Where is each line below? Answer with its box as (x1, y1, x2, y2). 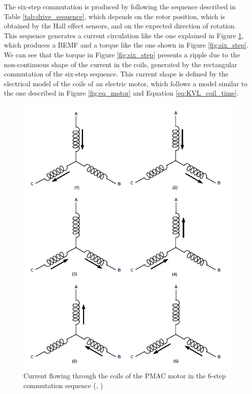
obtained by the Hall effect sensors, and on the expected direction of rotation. (4, 21, 236, 31)
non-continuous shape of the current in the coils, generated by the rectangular (4, 59, 237, 69)
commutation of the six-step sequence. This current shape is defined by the (4, 69, 229, 79)
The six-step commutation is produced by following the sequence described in (4, 1, 236, 11)
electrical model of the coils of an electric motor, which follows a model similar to (4, 78, 248, 88)
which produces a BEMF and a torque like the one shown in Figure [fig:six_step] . (4, 40, 249, 50)
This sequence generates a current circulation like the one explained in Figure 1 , (4, 30, 244, 40)
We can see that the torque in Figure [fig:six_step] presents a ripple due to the (4, 49, 240, 59)
